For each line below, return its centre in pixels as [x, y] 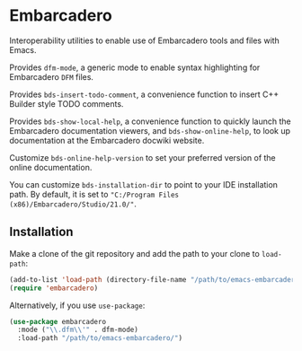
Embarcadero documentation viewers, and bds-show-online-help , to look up [150, 130]
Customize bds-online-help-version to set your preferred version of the [142, 157]
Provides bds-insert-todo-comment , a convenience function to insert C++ [144, 94]
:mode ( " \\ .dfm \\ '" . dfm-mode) [78, 330]
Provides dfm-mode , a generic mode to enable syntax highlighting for [135, 67]
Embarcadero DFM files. [52, 76]
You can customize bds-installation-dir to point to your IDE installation [144, 184]
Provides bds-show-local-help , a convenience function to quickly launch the [150, 121]
